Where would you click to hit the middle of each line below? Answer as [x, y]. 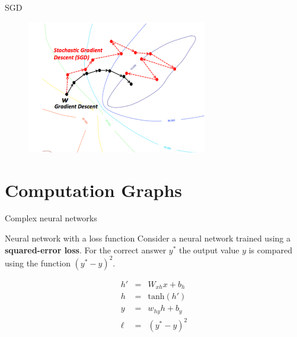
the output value [209, 249]
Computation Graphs [94, 190]
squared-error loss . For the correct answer [86, 249]
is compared [270, 249]
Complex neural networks [51, 218]
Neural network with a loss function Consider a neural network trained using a [148, 238]
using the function [38, 263]
